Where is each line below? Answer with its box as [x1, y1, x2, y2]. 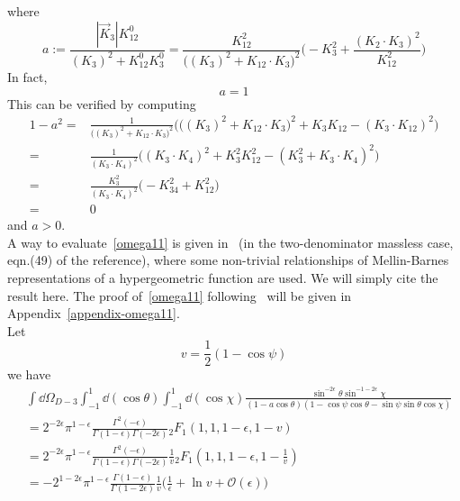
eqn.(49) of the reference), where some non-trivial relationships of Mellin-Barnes [7, 250, 449, 269]
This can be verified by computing [7, 94, 196, 113]
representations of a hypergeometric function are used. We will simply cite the [7, 269, 438, 287]
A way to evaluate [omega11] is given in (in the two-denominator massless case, [7, 232, 454, 251]
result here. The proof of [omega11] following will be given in [7, 286, 352, 305]
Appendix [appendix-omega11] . [7, 304, 180, 323]
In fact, [7, 67, 48, 86]
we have [7, 365, 51, 384]
